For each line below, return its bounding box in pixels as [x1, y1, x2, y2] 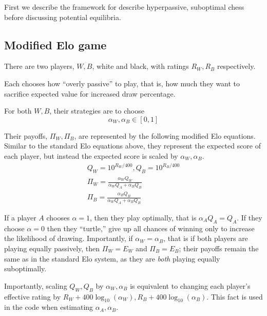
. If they [237, 212, 262, 223]
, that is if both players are [163, 233, 248, 244]
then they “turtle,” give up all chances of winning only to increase [47, 222, 255, 233]
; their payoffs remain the [179, 243, 259, 254]
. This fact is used [206, 291, 263, 302]
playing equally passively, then [4, 243, 100, 254]
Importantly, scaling [4, 280, 67, 291]
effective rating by [4, 291, 61, 302]
